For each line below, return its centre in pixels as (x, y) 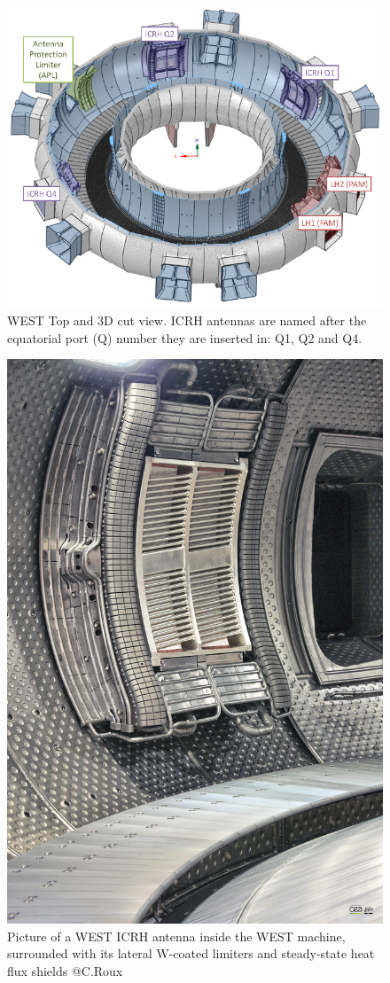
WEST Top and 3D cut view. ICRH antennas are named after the (187, 320)
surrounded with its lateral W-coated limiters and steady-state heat (191, 953)
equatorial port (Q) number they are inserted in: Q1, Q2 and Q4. (185, 337)
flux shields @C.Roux (65, 970)
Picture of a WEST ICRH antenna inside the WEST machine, (176, 936)
